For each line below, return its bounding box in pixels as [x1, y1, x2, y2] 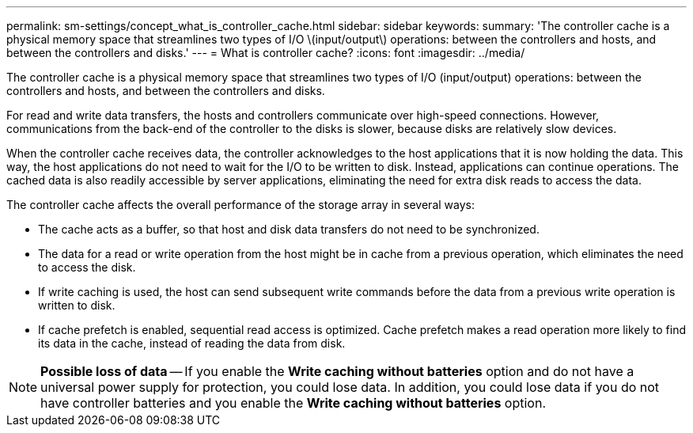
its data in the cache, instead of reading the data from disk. [38, 336, 346, 350]
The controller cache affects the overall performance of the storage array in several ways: [6, 198, 475, 211]
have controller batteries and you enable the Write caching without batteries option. [40, 395, 546, 411]
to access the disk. [38, 260, 136, 274]
